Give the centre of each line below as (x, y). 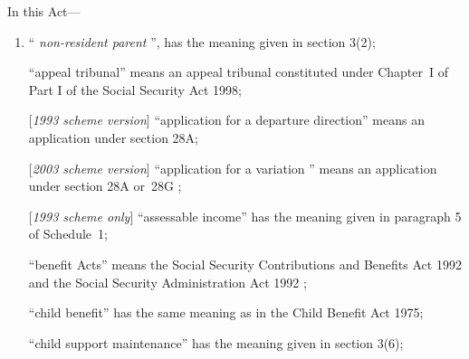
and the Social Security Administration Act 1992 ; (167, 282)
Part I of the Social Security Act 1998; (135, 89)
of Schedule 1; (68, 234)
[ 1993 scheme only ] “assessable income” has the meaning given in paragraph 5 (245, 216)
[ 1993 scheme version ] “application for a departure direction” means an (226, 120)
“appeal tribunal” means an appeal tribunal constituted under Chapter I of (238, 72)
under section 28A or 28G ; (105, 186)
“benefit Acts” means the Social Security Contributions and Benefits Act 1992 (245, 264)
